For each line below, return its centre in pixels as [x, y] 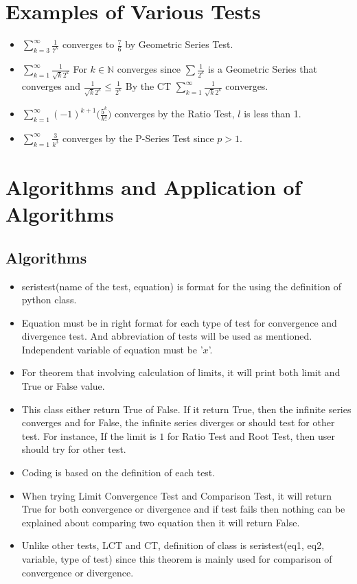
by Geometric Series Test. [179, 44]
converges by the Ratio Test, [175, 114]
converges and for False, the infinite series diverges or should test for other [178, 422]
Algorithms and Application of [153, 186]
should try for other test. [74, 449]
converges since [149, 69]
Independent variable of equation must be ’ [112, 349]
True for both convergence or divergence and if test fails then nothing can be [183, 509]
